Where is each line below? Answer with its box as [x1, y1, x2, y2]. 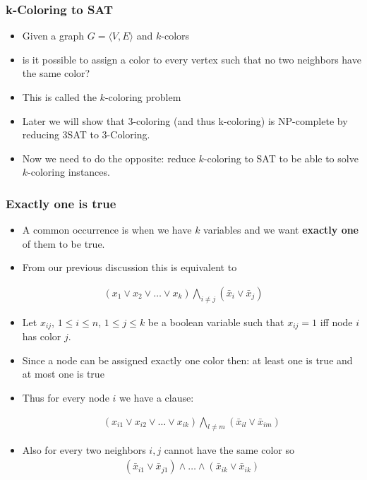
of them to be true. [22, 236, 105, 251]
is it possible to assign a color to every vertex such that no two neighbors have [22, 52, 361, 66]
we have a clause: [119, 390, 194, 405]
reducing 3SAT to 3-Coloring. [22, 127, 150, 142]
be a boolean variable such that [148, 314, 284, 329]
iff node [320, 314, 353, 329]
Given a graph [22, 28, 85, 43]
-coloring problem [104, 90, 181, 104]
